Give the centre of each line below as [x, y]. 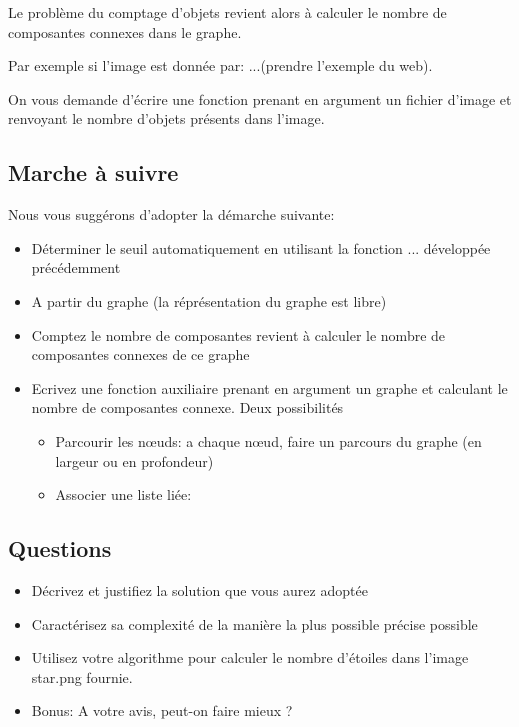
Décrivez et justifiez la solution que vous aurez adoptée [199, 589]
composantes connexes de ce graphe [140, 354]
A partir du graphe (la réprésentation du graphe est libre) [209, 300]
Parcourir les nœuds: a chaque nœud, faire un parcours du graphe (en [268, 440]
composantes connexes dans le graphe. [125, 31]
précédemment [76, 267]
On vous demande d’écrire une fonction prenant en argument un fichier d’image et [260, 98]
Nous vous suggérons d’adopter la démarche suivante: [171, 214]
